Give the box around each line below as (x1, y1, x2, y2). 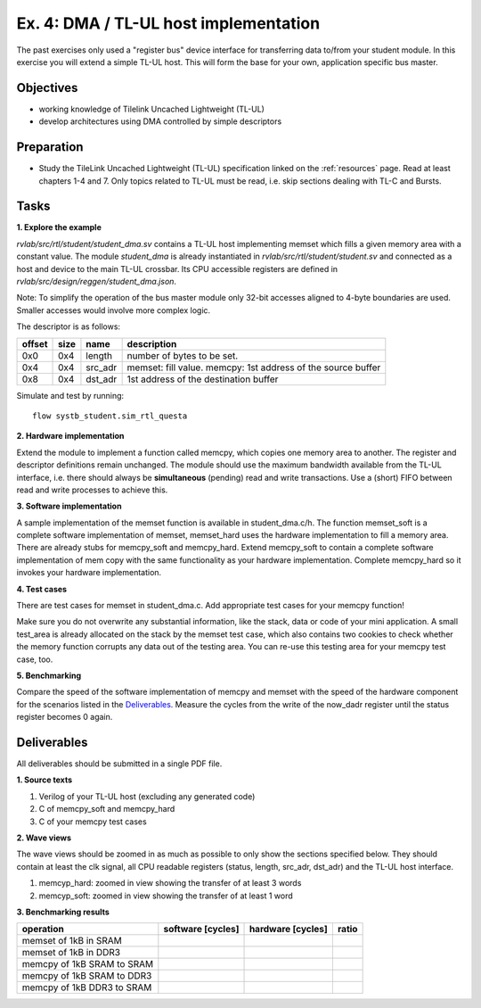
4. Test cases (16, 583, 67, 594)
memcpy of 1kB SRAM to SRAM (21, 958, 154, 971)
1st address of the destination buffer (126, 373, 279, 385)
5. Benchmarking (16, 670, 82, 681)
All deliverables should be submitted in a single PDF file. (16, 758, 223, 769)
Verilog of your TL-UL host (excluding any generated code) (38, 790, 256, 802)
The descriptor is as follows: (16, 321, 120, 332)
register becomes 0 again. (16, 712, 113, 723)
